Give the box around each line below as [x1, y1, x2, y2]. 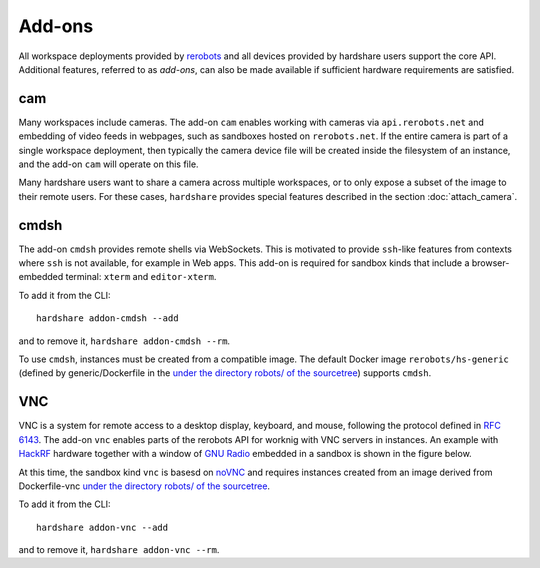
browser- [471, 257, 510, 269]
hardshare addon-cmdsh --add [36, 313, 179, 324]
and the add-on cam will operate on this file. [18, 158, 199, 170]
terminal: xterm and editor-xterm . [65, 271, 217, 283]
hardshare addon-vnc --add [36, 521, 169, 533]
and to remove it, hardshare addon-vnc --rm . [18, 544, 220, 556]
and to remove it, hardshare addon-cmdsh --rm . [18, 335, 230, 347]
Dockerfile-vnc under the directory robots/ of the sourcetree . [18, 480, 270, 492]
